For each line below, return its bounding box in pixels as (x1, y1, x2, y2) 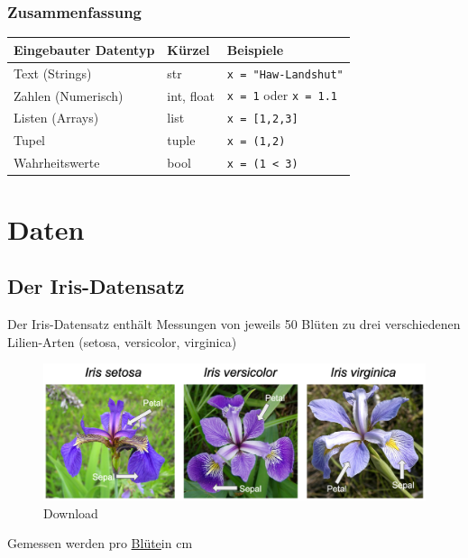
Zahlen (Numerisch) (14, 86, 124, 105)
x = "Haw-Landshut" (226, 68, 344, 81)
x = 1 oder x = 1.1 (226, 86, 337, 105)
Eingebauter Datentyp (14, 40, 155, 59)
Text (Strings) (14, 63, 92, 82)
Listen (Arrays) (14, 108, 99, 127)
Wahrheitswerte (14, 153, 100, 172)
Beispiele (226, 40, 284, 59)
